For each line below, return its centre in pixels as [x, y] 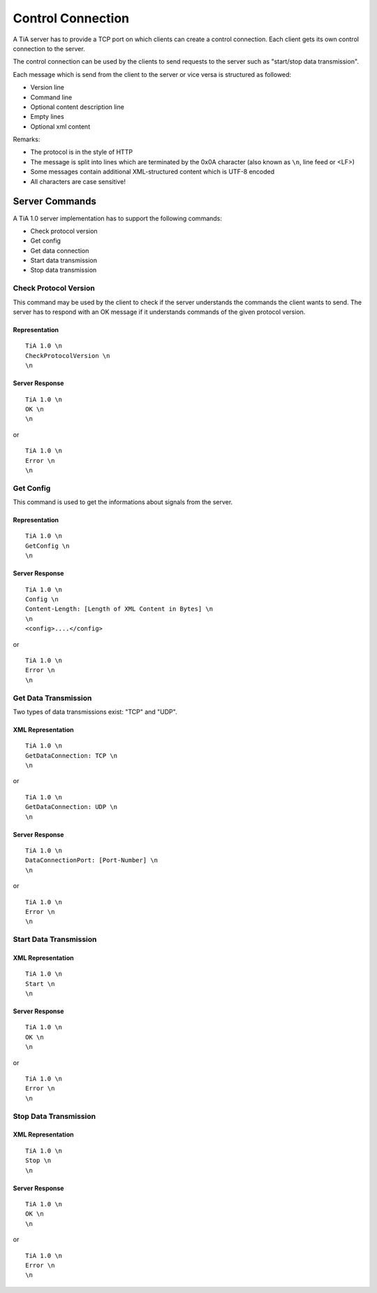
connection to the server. [49, 48]
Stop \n [38, 1160]
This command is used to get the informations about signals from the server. [123, 502]
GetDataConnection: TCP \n [72, 756]
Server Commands [55, 202]
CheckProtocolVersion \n [68, 356]
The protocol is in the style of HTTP [81, 152]
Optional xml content [60, 127]
